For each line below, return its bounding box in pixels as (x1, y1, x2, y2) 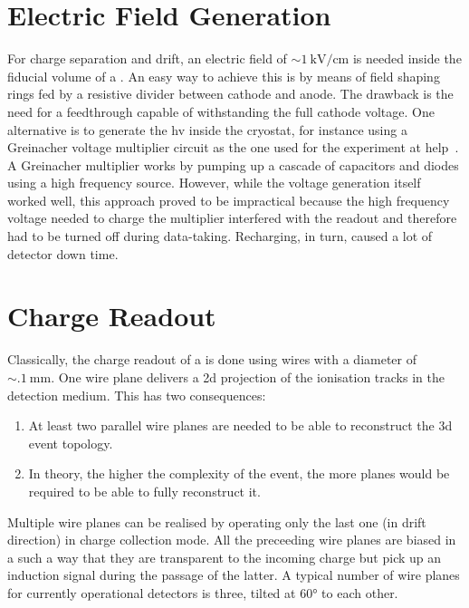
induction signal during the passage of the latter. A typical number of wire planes (7, 565, 460, 584)
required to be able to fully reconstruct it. (28, 481, 261, 500)
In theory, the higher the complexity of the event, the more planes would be (28, 464, 450, 483)
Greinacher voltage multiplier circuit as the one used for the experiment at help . (7, 138, 459, 157)
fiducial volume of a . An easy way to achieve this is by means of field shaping (7, 66, 440, 85)
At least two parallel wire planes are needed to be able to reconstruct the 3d (28, 416, 453, 435)
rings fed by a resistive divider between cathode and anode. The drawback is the (7, 84, 454, 103)
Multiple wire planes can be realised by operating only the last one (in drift (7, 512, 426, 531)
